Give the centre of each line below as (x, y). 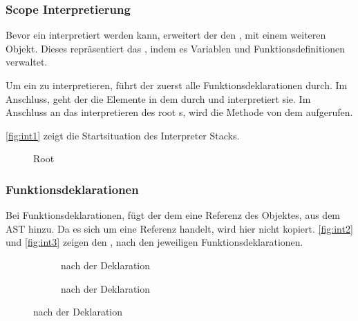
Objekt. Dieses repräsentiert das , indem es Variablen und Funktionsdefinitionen (176, 48)
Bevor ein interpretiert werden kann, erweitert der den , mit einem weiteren (166, 35)
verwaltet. (27, 62)
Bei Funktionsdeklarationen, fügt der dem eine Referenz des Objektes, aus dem (173, 215)
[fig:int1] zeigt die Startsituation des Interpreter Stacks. (123, 135)
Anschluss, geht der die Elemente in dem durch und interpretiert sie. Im (158, 98)
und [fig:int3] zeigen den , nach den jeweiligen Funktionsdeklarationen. (154, 242)
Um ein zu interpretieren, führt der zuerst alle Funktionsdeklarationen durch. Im (177, 85)
